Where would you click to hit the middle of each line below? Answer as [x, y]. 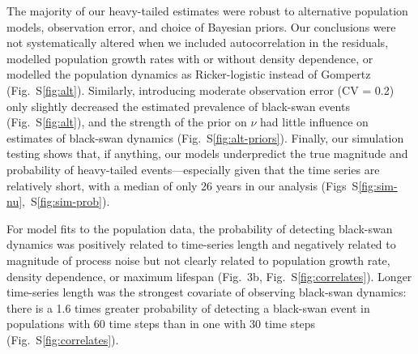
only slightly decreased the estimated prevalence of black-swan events [178, 106]
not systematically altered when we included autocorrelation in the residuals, [198, 43]
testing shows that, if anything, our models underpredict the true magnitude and [207, 154]
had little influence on [314, 122]
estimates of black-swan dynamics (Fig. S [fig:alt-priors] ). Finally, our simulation [205, 137]
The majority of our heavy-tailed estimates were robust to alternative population [207, 11]
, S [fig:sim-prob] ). [66, 201]
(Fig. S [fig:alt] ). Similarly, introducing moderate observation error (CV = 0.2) [200, 90]
